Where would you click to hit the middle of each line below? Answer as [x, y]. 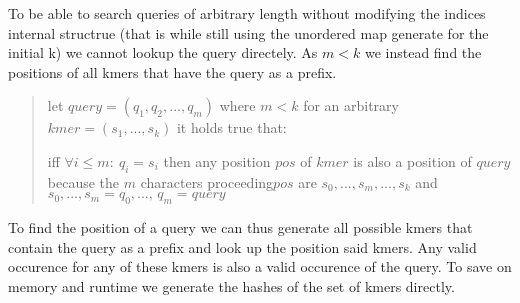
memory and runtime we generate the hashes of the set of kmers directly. [231, 285]
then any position [217, 160]
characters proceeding [207, 181]
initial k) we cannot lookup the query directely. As [163, 52]
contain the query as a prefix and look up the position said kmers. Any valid [242, 246]
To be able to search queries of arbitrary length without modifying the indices [247, 13]
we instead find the [423, 52]
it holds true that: [231, 127]
